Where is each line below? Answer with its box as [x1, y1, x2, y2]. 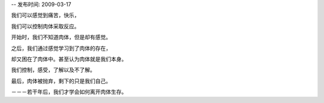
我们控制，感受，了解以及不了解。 [11, 66, 95, 74]
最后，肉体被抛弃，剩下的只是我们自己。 [11, 77, 111, 85]
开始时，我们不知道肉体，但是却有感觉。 [11, 33, 111, 41]
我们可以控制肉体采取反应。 [11, 23, 80, 30]
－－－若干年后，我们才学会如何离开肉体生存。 [11, 88, 127, 95]
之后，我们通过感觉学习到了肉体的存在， [11, 45, 111, 52]
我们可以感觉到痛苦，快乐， [11, 12, 80, 19]
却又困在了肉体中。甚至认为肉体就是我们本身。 [11, 55, 127, 63]
